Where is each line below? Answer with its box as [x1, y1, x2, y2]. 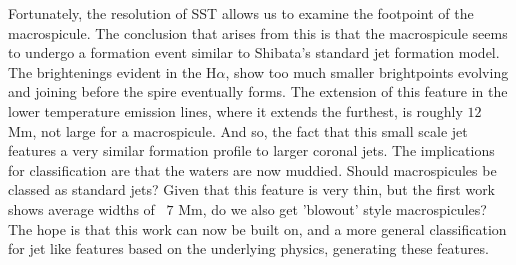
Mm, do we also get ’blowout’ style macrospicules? [178, 198, 487, 219]
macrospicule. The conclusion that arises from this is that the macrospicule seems [8, 22, 508, 43]
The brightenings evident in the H [8, 61, 217, 82]
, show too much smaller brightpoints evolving [225, 61, 509, 82]
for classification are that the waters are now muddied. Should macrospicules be [8, 159, 497, 180]
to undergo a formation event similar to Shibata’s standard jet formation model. [8, 42, 500, 63]
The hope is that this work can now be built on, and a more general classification [8, 218, 507, 239]
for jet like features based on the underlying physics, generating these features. [8, 238, 489, 259]
